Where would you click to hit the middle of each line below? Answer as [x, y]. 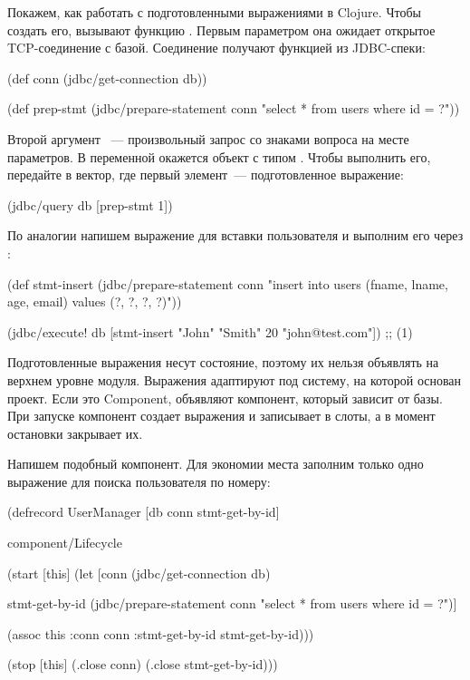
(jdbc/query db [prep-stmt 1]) [90, 204]
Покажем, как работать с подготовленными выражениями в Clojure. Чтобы [214, 12]
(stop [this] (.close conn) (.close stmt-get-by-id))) [143, 664]
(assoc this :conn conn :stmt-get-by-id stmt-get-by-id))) [161, 633]
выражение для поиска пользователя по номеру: [139, 481]
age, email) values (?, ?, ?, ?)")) [95, 301]
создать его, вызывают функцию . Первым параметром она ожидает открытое [221, 29]
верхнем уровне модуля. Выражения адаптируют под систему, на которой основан [235, 379]
